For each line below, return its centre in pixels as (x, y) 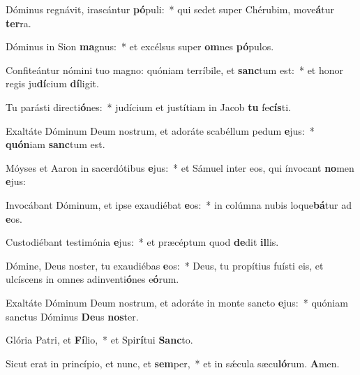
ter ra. (18, 23)
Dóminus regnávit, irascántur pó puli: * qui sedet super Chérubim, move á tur (170, 9)
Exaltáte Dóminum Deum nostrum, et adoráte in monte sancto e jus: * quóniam (177, 302)
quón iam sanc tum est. (55, 144)
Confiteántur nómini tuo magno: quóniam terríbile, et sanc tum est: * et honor (175, 69)
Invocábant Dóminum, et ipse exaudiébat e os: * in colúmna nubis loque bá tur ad (179, 204)
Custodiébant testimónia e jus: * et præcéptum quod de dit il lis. (142, 242)
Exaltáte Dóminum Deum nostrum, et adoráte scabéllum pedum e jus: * (160, 130)
